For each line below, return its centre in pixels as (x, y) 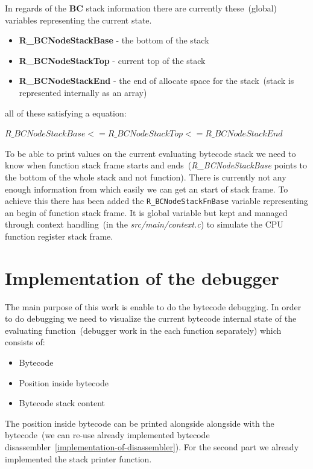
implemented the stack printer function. (78, 458)
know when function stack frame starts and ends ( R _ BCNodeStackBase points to (156, 165)
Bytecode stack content (62, 403)
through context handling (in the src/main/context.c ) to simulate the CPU (144, 224)
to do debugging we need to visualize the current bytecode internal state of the (151, 318)
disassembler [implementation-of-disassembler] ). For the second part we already (152, 447)
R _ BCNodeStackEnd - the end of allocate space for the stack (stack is (156, 81)
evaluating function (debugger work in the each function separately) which (143, 330)
